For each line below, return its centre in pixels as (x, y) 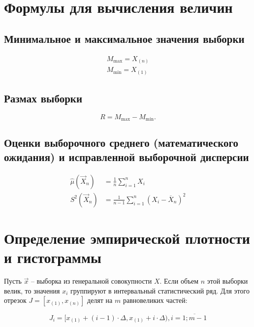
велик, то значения (32, 290)
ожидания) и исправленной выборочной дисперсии (127, 157)
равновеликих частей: (155, 300)
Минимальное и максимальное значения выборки (124, 38)
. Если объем (179, 281)
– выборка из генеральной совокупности (91, 281)
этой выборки (227, 281)
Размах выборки (43, 98)
